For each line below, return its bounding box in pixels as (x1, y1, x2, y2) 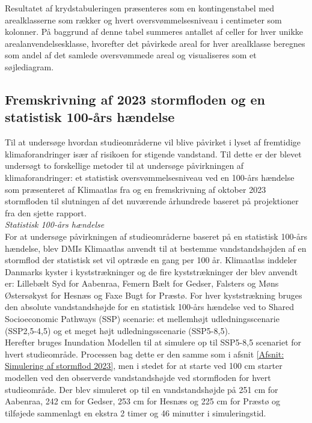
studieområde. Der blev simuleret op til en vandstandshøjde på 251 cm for (5, 383, 278, 395)
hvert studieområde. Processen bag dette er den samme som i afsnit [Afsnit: (5, 347, 284, 360)
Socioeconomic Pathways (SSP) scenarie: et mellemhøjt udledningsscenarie (5, 312, 280, 325)
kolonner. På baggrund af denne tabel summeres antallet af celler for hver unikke (5, 25, 304, 38)
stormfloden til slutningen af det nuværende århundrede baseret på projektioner (5, 195, 299, 207)
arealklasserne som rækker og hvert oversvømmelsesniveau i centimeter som (5, 13, 282, 26)
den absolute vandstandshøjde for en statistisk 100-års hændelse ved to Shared (5, 300, 295, 313)
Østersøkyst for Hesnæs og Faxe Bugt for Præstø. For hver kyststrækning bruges (5, 288, 302, 301)
